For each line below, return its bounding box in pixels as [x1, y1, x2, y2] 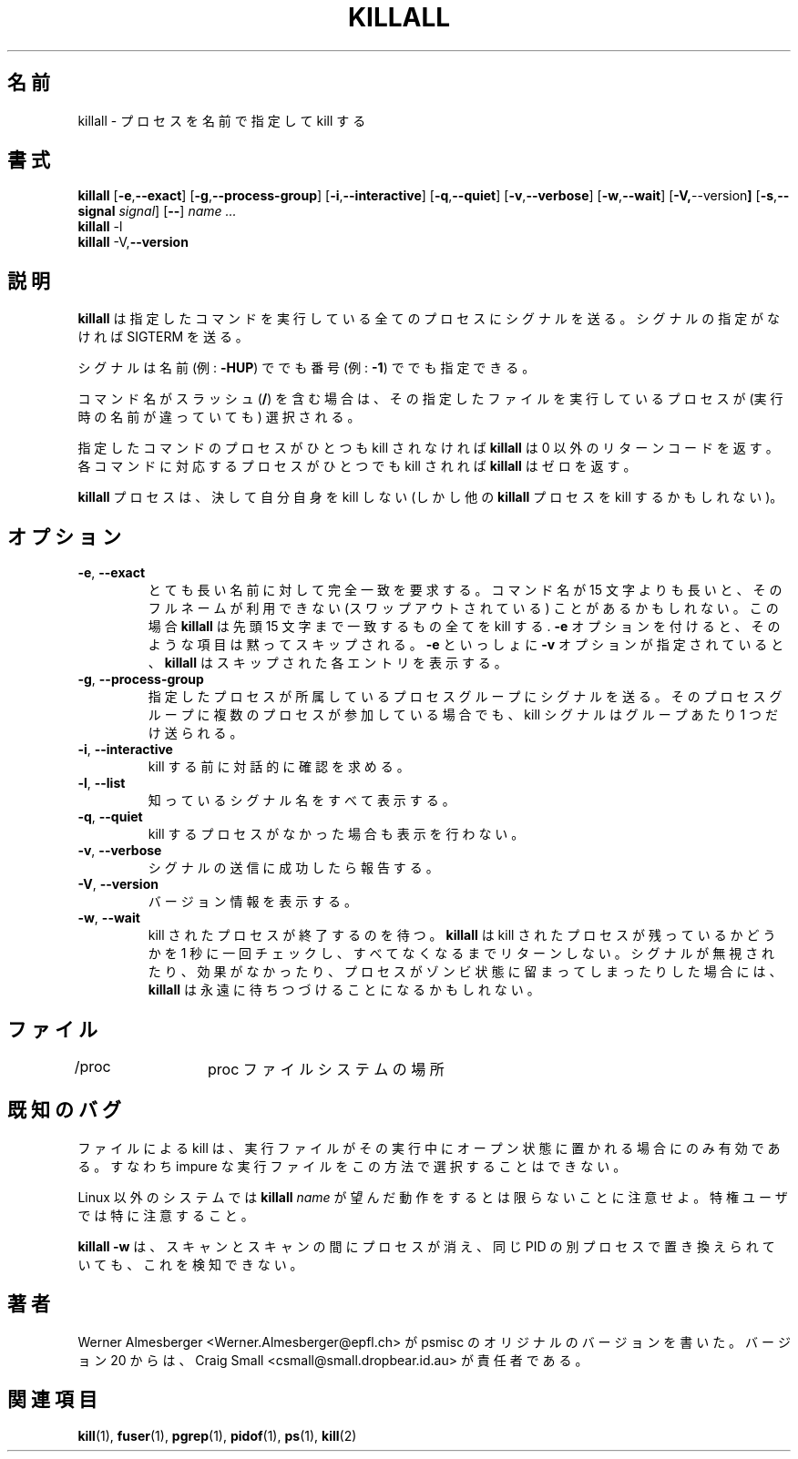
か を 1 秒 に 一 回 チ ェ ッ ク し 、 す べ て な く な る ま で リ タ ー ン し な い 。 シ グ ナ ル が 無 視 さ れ [148, 945, 775, 962]
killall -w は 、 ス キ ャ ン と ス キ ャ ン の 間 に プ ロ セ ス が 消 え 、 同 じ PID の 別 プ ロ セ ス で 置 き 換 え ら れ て [77, 1238, 775, 1254]
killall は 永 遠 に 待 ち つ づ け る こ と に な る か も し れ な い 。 [148, 982, 540, 998]
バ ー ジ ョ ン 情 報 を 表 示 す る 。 [148, 893, 358, 910]
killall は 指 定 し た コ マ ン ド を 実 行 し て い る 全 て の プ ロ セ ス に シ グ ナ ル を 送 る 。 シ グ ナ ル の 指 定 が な [77, 311, 781, 327]
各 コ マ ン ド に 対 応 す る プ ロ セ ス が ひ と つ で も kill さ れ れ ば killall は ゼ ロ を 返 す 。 [77, 458, 637, 474]
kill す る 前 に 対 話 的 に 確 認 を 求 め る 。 [148, 759, 410, 775]
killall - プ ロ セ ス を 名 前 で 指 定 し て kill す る [77, 112, 366, 128]
